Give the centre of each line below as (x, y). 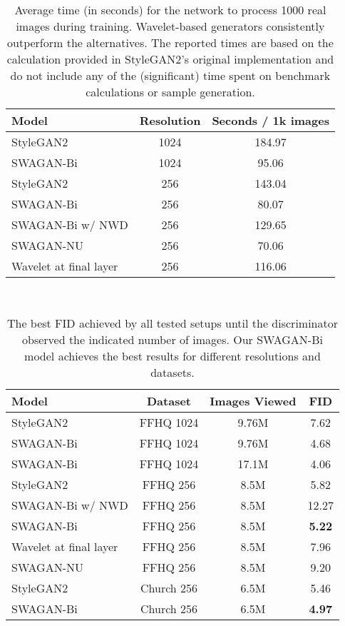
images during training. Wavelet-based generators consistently (170, 26)
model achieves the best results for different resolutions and (172, 355)
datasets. (172, 372)
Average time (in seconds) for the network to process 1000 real (170, 10)
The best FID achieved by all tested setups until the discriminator (172, 323)
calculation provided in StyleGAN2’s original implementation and (170, 59)
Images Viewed (253, 400)
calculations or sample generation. (170, 92)
